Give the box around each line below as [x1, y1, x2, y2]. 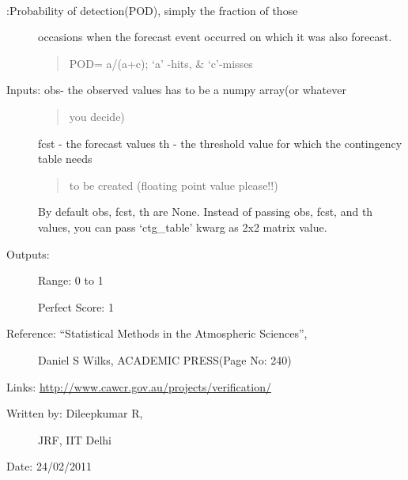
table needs [38, 150, 93, 167]
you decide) [69, 108, 125, 124]
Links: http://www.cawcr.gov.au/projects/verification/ [6, 378, 271, 395]
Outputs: [6, 245, 50, 262]
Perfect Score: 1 [38, 298, 114, 315]
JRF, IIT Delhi [38, 431, 111, 448]
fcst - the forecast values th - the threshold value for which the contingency [38, 134, 402, 151]
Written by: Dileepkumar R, [6, 405, 143, 421]
